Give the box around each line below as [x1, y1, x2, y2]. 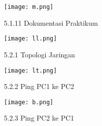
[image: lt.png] [4, 67, 57, 74]
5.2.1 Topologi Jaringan [4, 49, 75, 59]
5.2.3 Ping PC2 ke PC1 [4, 113, 74, 123]
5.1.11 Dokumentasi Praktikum [4, 17, 98, 28]
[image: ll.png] [4, 35, 57, 42]
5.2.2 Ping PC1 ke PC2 [4, 81, 74, 91]
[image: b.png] [4, 98, 54, 106]
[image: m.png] [4, 3, 54, 10]
